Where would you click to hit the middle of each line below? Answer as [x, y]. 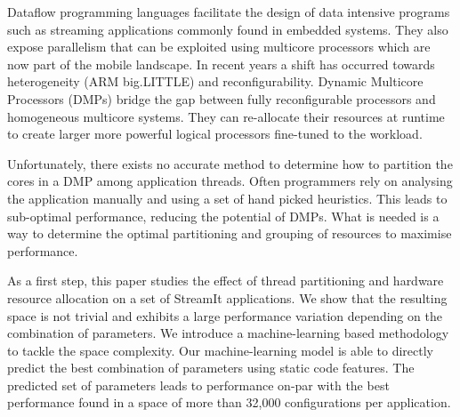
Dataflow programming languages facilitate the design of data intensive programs [229, 12]
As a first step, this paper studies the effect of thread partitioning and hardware [226, 281]
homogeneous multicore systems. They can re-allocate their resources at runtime [226, 116]
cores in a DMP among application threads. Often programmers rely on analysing [230, 181]
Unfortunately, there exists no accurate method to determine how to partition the [230, 163]
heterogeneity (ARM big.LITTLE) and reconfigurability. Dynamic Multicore [215, 81]
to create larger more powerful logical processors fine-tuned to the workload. [215, 134]
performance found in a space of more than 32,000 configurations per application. [229, 402]
